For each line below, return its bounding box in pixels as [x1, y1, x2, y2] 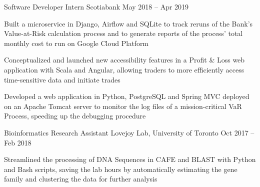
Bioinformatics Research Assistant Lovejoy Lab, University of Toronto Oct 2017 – [4, 127, 254, 137]
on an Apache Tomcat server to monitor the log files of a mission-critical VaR [4, 100, 242, 111]
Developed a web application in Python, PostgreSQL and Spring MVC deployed [4, 91, 249, 101]
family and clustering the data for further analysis [4, 173, 157, 184]
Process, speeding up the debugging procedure [4, 110, 146, 121]
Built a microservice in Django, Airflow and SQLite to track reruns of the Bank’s [4, 18, 253, 28]
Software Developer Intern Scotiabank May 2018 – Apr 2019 [4, 1, 189, 11]
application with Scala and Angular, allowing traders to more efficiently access [4, 64, 244, 74]
